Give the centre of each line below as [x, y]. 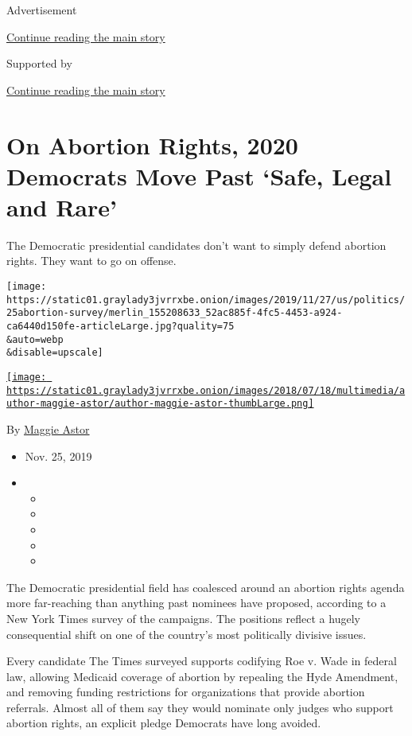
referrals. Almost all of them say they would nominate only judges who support [200, 707]
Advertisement [42, 10]
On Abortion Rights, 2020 [152, 144]
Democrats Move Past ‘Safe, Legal [199, 175]
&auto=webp [35, 339]
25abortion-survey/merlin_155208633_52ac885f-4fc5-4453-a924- [175, 313]
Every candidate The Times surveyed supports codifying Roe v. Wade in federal [202, 661]
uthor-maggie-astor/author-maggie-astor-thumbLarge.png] [160, 404]
